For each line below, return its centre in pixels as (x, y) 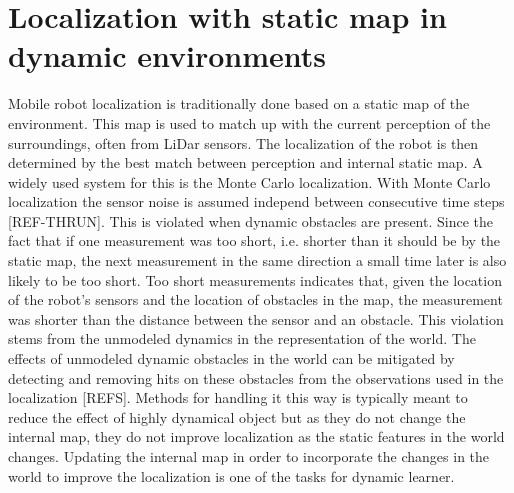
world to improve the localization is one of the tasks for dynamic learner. (231, 475)
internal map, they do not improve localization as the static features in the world (256, 436)
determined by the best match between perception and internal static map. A (245, 162)
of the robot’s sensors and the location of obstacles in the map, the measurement (255, 299)
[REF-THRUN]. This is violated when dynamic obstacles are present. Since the (250, 220)
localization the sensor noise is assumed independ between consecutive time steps (256, 201)
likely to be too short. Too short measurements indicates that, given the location (255, 279)
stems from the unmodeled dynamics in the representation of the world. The (242, 338)
